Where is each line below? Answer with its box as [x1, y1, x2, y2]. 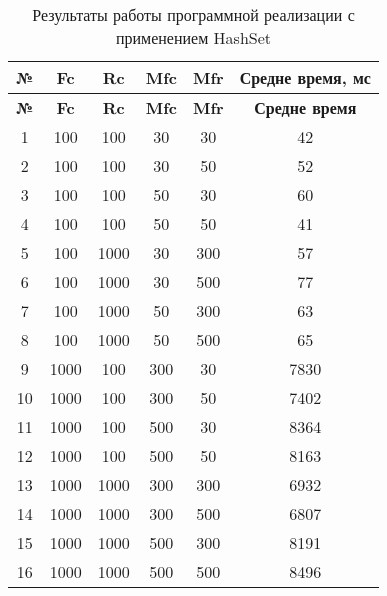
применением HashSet [115, 26, 272, 49]
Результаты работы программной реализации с [32, 3, 355, 26]
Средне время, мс [239, 66, 371, 89]
